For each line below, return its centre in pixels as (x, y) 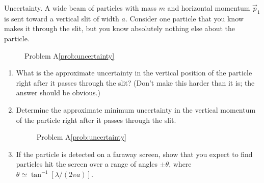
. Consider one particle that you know (184, 18)
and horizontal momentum (209, 8)
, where (180, 164)
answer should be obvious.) (58, 93)
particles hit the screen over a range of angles (87, 164)
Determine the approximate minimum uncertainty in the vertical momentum (136, 109)
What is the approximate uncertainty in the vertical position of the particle (134, 73)
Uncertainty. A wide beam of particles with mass (80, 8)
